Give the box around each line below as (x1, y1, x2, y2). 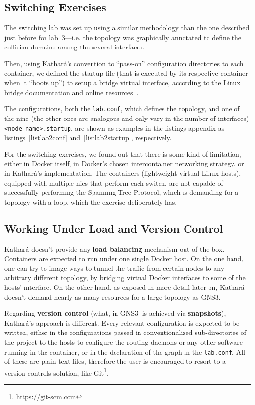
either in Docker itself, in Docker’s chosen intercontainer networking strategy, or (4, 158, 244, 168)
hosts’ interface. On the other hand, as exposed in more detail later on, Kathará (4, 282, 245, 292)
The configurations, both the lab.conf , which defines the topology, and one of (4, 103, 240, 114)
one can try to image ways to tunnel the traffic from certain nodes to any (4, 262, 225, 273)
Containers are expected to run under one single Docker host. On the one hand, (4, 253, 244, 263)
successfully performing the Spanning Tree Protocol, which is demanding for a (4, 187, 239, 197)
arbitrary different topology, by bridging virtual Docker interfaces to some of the (4, 272, 246, 283)
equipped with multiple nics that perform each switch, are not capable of (4, 177, 223, 188)
